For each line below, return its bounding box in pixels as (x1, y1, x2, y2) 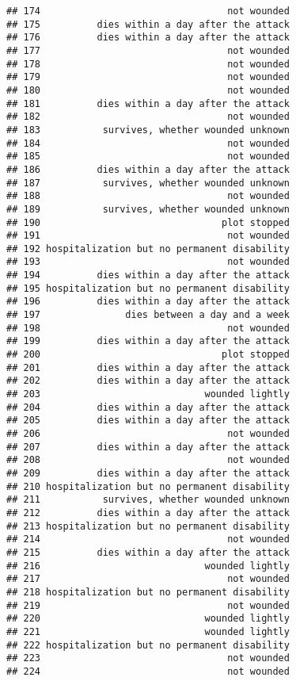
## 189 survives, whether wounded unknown (6, 203, 290, 215)
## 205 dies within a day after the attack (6, 415, 290, 427)
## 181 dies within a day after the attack (6, 98, 290, 109)
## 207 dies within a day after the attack (6, 441, 290, 453)
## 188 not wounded (6, 190, 290, 202)
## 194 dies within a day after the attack (6, 270, 290, 281)
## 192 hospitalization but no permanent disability (6, 243, 290, 254)
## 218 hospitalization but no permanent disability (6, 586, 290, 598)
